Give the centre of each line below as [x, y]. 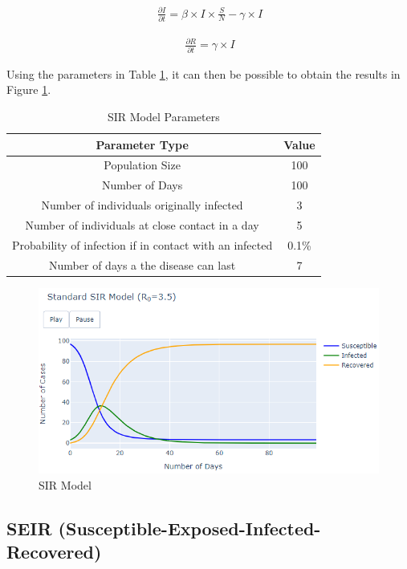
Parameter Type [142, 144]
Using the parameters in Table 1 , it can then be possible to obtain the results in [203, 73]
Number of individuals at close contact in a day [142, 224]
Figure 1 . [29, 89]
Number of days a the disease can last [142, 264]
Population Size [142, 165]
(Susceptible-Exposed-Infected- [189, 528]
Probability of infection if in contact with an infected [142, 244]
